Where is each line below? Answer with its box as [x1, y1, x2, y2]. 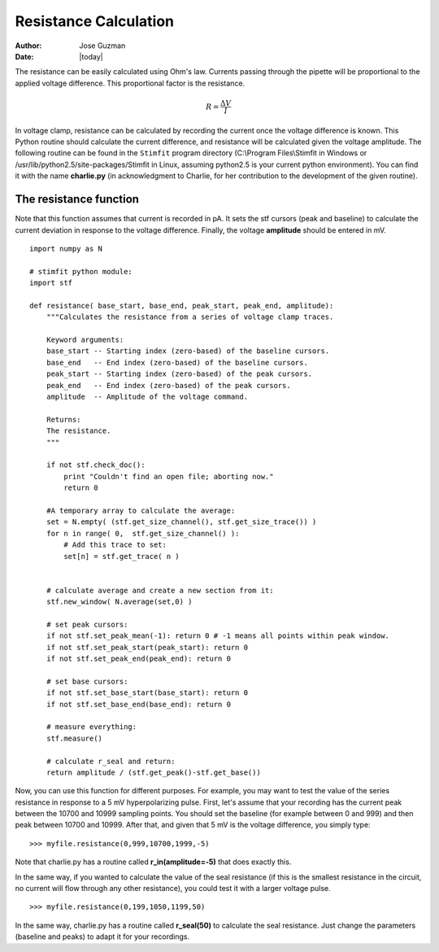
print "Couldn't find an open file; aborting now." [63, 472, 274, 481]
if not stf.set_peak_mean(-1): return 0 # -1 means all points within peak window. [46, 631, 390, 640]
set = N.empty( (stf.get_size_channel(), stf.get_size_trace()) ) [46, 517, 317, 526]
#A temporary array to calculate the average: [46, 505, 236, 515]
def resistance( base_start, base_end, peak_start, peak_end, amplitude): [29, 301, 334, 310]
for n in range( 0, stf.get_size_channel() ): [46, 529, 240, 538]
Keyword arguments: [46, 335, 124, 345]
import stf [29, 278, 73, 288]
